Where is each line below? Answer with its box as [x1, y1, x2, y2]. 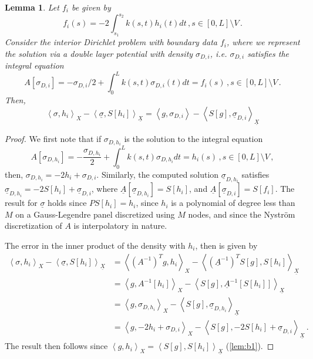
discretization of [5, 219, 62, 232]
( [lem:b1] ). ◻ [226, 340, 274, 352]
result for [5, 197, 38, 209]
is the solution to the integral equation [124, 133, 263, 145]
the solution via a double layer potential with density [5, 47, 193, 59]
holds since [48, 197, 87, 209]
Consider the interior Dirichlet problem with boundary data [5, 36, 217, 48]
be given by [71, 1, 111, 13]
